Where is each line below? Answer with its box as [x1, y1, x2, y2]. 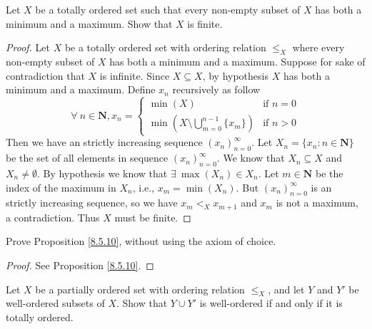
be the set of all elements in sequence [6, 150, 169, 165]
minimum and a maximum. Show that [6, 16, 173, 31]
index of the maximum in [6, 179, 116, 194]
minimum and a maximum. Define [6, 82, 156, 97]
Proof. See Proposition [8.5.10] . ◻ [6, 257, 154, 272]
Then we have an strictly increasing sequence [6, 135, 203, 150]
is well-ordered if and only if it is [199, 296, 343, 310]
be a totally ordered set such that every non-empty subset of [35, 2, 301, 16]
